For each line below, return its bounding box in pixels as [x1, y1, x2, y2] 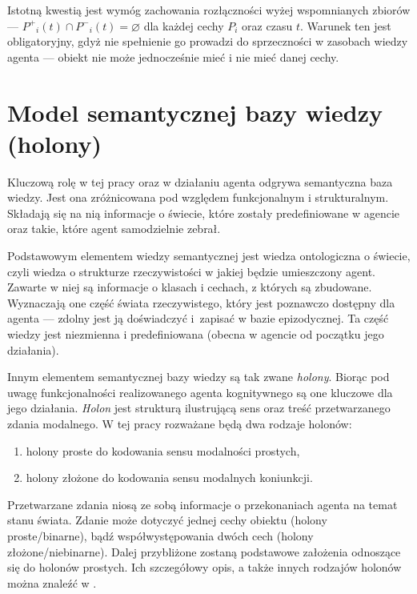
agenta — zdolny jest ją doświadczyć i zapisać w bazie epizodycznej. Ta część [7, 310, 389, 327]
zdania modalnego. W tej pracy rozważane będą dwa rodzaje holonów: [7, 415, 352, 431]
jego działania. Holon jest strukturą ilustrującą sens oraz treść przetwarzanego [7, 399, 391, 416]
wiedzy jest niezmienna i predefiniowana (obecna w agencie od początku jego [7, 326, 384, 343]
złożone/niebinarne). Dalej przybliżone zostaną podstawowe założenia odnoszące [7, 543, 401, 560]
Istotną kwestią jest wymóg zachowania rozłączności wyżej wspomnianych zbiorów [7, 2, 411, 18]
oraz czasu [242, 17, 293, 34]
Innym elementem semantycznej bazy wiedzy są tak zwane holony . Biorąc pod [7, 368, 390, 385]
